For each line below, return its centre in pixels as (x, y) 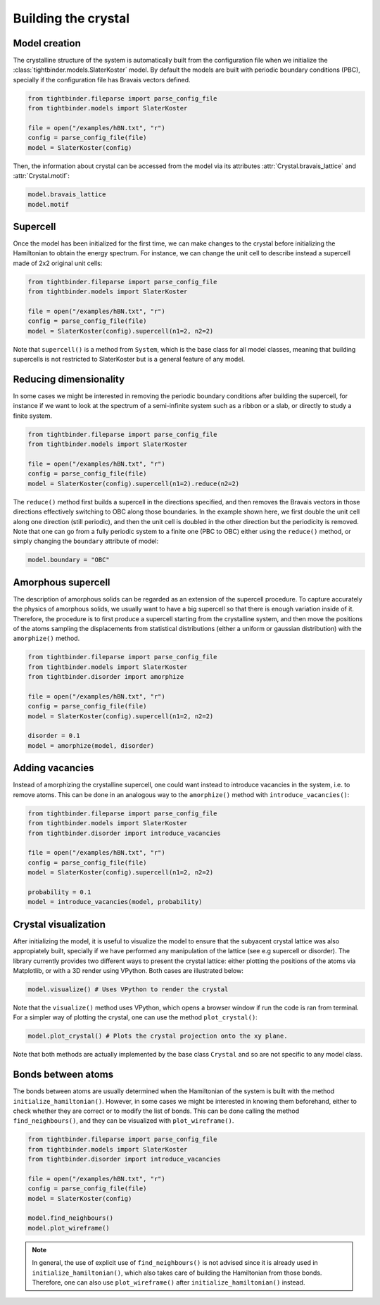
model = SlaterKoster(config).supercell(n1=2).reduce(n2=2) (134, 483)
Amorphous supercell (62, 582)
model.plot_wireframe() (69, 1228)
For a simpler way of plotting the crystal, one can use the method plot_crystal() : (135, 1017)
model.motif (49, 204)
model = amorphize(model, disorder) (91, 745)
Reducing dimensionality (69, 379)
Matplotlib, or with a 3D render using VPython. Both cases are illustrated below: (128, 970)
